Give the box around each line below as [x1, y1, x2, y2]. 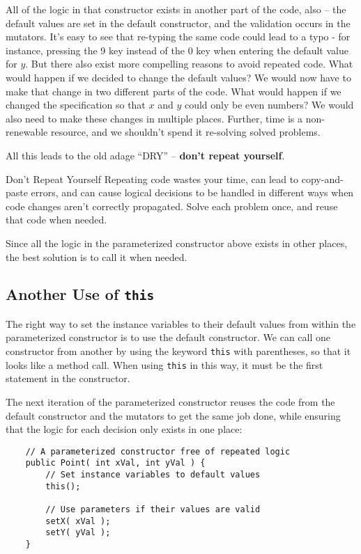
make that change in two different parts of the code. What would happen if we [6, 84, 341, 98]
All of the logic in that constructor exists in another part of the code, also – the [6, 2, 346, 16]
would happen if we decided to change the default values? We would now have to [6, 70, 351, 84]
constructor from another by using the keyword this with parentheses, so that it [6, 344, 351, 358]
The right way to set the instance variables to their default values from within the [6, 316, 356, 331]
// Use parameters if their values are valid [45, 505, 261, 515]
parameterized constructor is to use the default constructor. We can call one [6, 330, 331, 345]
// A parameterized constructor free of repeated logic [25, 446, 291, 457]
